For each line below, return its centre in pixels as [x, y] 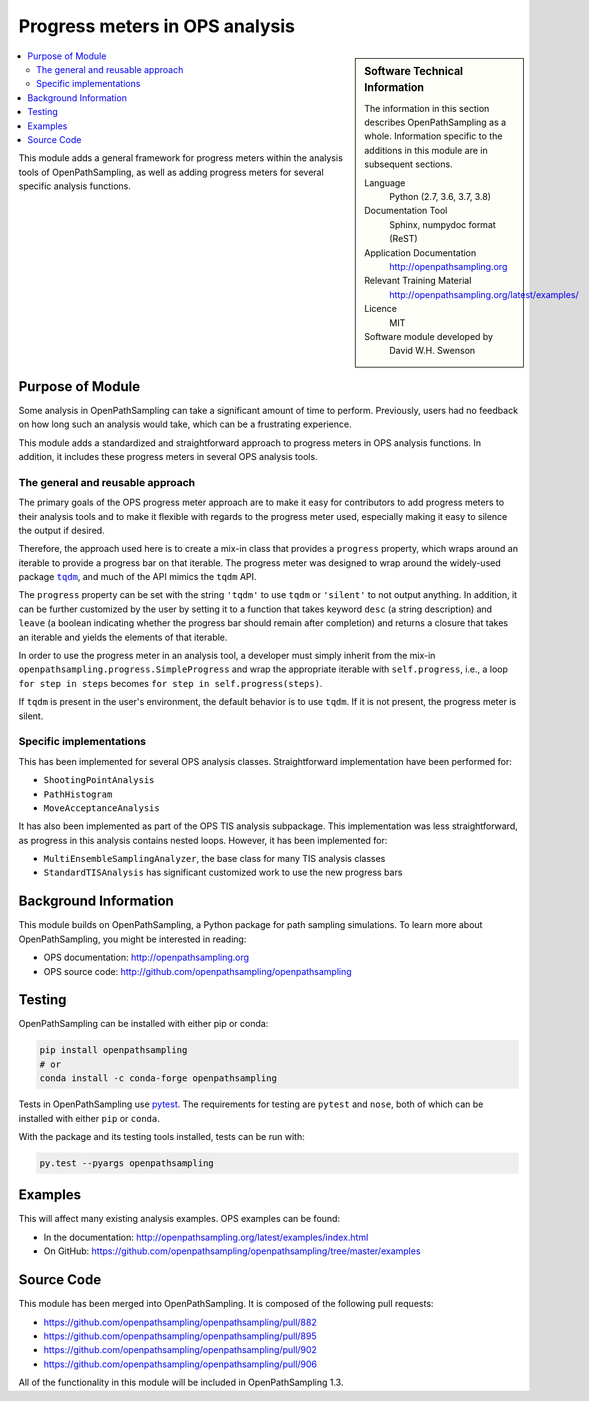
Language [385, 182]
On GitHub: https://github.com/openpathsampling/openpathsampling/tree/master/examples [232, 1251]
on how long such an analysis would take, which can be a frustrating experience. [185, 424]
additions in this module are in [426, 150]
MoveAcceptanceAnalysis [101, 808]
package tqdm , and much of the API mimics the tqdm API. [137, 577]
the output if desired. [61, 530]
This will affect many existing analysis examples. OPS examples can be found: [179, 1219]
